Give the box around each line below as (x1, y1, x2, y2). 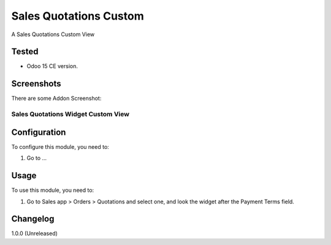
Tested (11, 47, 39, 57)
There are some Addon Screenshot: (11, 95, 102, 102)
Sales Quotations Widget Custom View (11, 110, 130, 119)
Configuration (11, 127, 66, 137)
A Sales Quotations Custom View (11, 31, 95, 38)
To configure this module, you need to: (11, 143, 110, 150)
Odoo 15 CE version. (26, 62, 78, 70)
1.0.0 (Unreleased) (11, 230, 58, 237)
